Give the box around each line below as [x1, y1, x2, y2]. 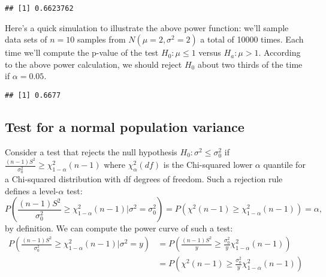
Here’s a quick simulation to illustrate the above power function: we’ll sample [5, 21, 289, 34]
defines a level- [5, 184, 59, 197]
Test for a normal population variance [5, 118, 244, 136]
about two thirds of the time [197, 58, 303, 70]
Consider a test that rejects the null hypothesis [5, 145, 177, 158]
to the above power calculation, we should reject [5, 58, 182, 70]
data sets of [5, 33, 47, 46]
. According [258, 46, 301, 59]
